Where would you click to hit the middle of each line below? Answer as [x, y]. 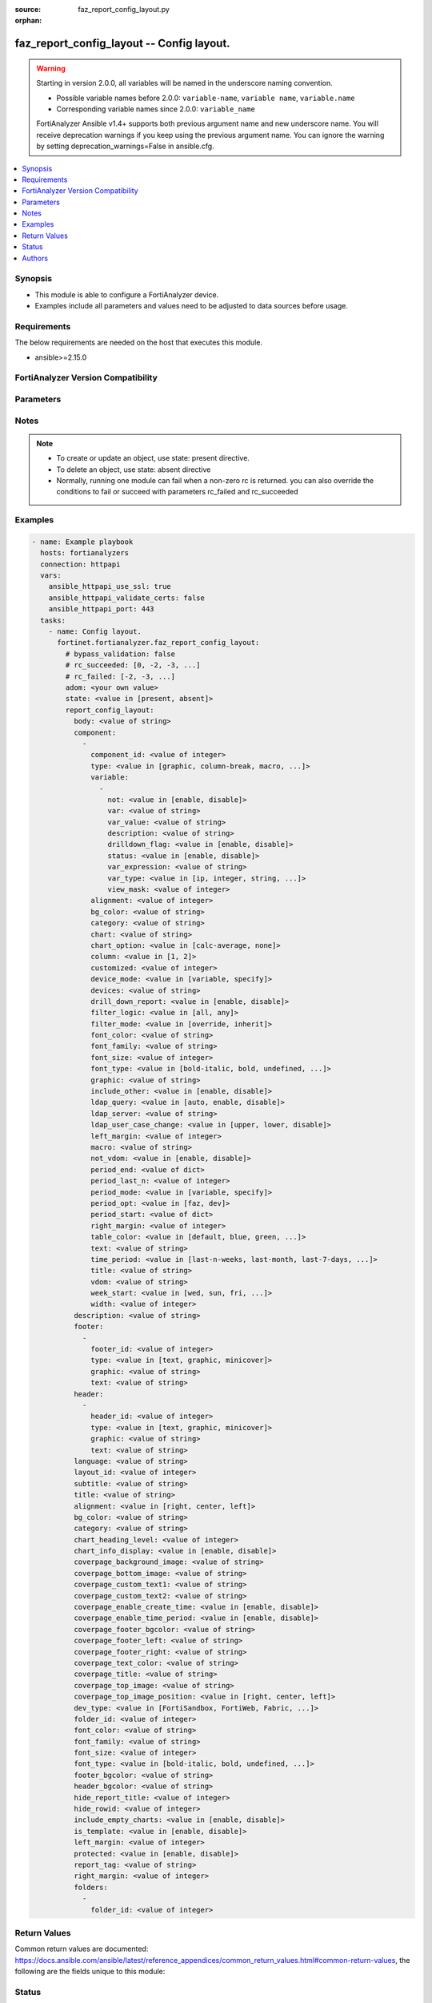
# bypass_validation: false [120, 654]
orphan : [28, 21]
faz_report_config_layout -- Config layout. [123, 44]
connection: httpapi [80, 564]
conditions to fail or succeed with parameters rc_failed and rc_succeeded [178, 492]
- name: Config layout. [95, 632]
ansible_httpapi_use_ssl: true [110, 586]
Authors [35, 258]
